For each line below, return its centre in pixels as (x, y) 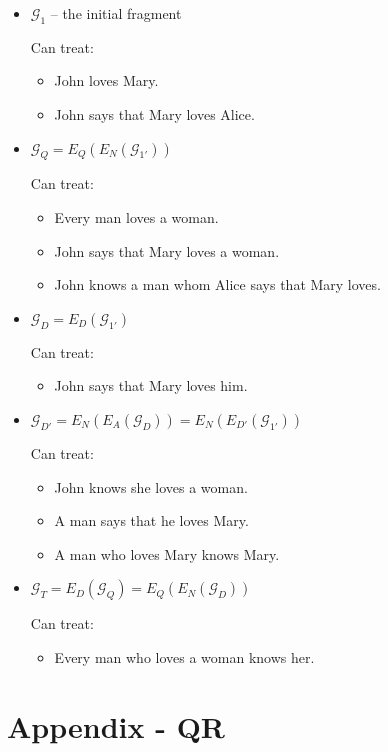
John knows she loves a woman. (151, 486)
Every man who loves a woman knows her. (184, 656)
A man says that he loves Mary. (151, 520)
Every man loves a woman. (136, 216)
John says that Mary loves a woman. (167, 250)
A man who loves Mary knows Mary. (167, 553)
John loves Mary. (106, 80)
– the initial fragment (116, 13)
